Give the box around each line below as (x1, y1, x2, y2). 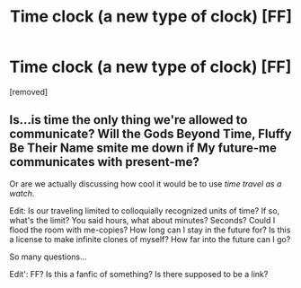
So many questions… (9, 251, 87, 262)
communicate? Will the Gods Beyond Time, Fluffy (9, 127, 292, 142)
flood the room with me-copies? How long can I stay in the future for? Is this (9, 224, 291, 235)
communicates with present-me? (9, 154, 199, 170)
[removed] (9, 86, 49, 97)
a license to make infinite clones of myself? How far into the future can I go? (9, 233, 291, 244)
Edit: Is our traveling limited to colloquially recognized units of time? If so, (9, 205, 280, 216)
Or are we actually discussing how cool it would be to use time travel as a (9, 178, 282, 189)
